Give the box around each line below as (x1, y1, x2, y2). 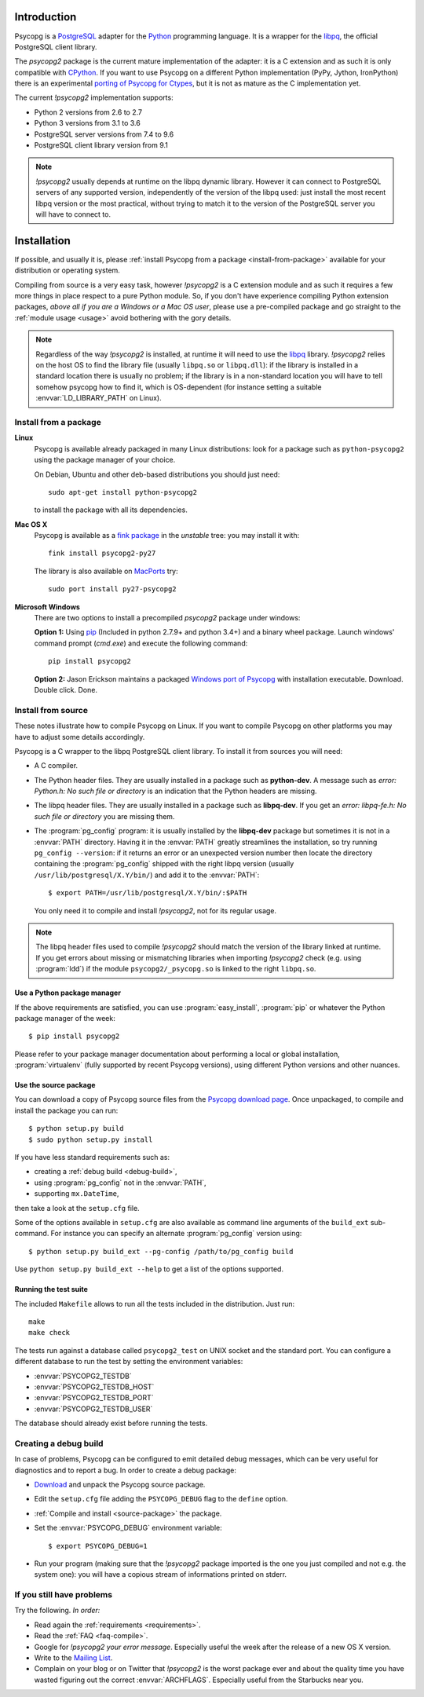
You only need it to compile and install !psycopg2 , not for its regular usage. (34, 905, 277, 915)
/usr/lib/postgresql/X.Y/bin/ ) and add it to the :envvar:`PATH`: (34, 870, 260, 880)
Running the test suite (14, 1285, 88, 1294)
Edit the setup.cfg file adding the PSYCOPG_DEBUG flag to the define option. (34, 1494, 288, 1504)
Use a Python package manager (14, 988, 122, 997)
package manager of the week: (14, 1013, 115, 1022)
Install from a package (14, 416, 101, 427)
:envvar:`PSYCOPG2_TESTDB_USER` (34, 1404, 153, 1414)
